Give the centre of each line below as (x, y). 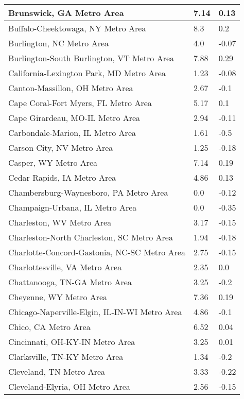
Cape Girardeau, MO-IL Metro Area (74, 118)
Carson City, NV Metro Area (61, 148)
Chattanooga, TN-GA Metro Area (70, 282)
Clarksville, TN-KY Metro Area (66, 357)
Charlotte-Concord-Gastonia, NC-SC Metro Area (97, 252)
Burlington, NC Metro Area (59, 43)
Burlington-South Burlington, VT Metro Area (91, 58)
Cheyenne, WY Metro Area (58, 297)
